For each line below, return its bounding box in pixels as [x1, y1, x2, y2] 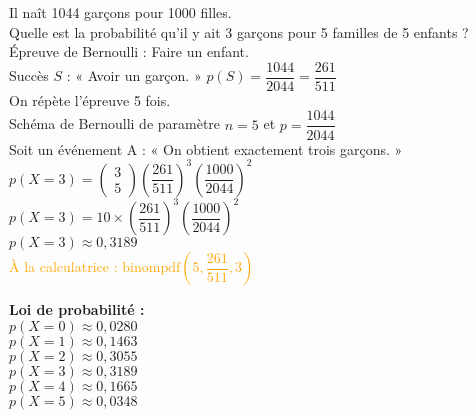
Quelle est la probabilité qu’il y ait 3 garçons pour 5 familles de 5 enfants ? [9, 21, 469, 42]
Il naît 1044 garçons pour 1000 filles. [9, 2, 232, 22]
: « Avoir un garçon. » [66, 65, 202, 86]
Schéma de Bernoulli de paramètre [9, 113, 221, 134]
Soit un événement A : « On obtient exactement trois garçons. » [9, 138, 403, 159]
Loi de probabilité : [9, 299, 145, 320]
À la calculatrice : [9, 256, 118, 277]
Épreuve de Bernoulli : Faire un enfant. [9, 41, 249, 62]
